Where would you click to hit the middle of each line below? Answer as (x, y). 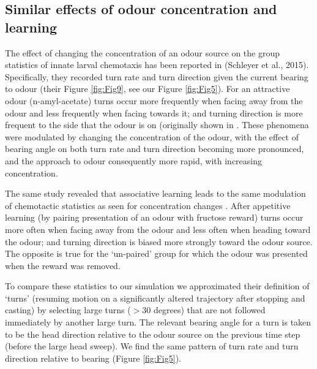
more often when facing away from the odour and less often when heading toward (158, 229)
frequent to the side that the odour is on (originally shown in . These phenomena (157, 125)
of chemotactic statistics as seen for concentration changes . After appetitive (148, 205)
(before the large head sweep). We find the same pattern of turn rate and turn (152, 346)
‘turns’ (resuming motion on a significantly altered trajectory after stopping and (155, 298)
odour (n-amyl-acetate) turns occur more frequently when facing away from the (154, 100)
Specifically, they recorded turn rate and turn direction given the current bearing (157, 76)
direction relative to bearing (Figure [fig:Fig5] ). (93, 358)
